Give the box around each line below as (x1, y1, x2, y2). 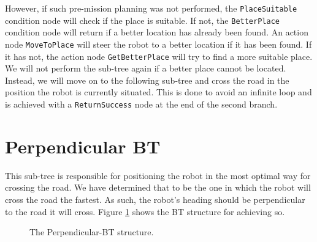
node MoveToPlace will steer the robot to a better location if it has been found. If (5, 37, 312, 50)
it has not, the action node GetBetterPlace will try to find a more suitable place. (5, 50, 313, 62)
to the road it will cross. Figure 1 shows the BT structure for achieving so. (5, 205, 285, 218)
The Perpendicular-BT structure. (29, 226, 154, 238)
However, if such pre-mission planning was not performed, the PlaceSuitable (5, 2, 297, 14)
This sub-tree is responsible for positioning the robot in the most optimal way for (5, 169, 311, 182)
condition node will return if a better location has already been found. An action (5, 26, 308, 38)
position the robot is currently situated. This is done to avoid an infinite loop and (5, 86, 312, 98)
